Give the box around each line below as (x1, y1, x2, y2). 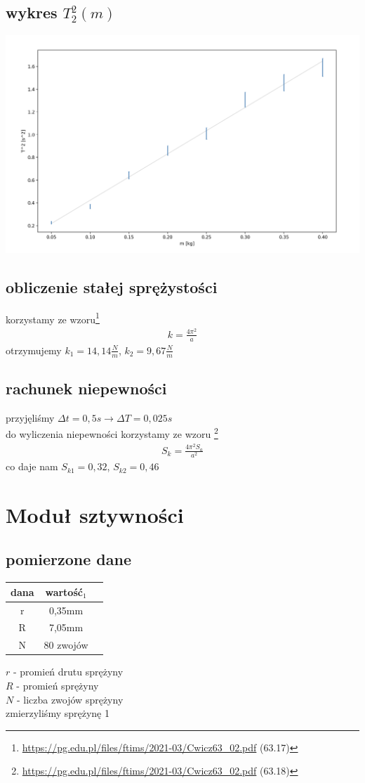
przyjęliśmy (6, 410, 55, 425)
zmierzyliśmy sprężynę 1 (6, 706, 109, 720)
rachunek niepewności (6, 377, 167, 399)
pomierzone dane (6, 548, 131, 570)
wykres (6, 1, 58, 23)
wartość (45, 584, 83, 599)
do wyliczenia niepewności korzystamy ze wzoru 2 (6, 425, 218, 441)
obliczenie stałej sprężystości (6, 276, 218, 297)
